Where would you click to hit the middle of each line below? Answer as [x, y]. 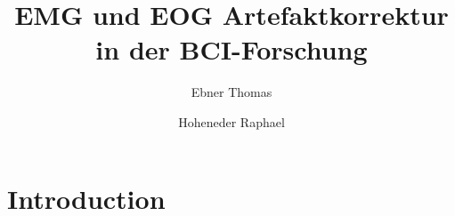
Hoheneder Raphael [232, 121]
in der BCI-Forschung [232, 49]
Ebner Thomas [232, 92]
